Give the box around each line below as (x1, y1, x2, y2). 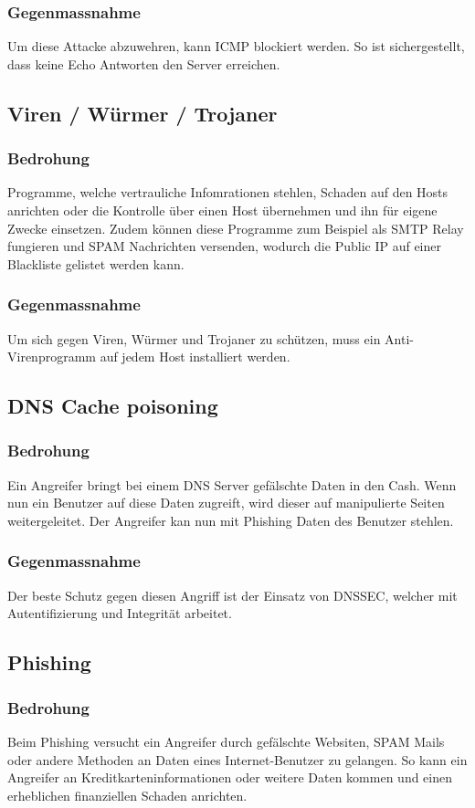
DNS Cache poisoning (7, 392, 218, 420)
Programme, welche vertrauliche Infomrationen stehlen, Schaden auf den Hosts (7, 183, 449, 202)
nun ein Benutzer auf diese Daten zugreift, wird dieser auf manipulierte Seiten (7, 493, 445, 512)
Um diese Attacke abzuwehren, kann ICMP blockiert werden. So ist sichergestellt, (7, 37, 465, 56)
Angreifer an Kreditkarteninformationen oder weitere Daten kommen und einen (7, 768, 453, 787)
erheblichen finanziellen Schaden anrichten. (7, 785, 248, 804)
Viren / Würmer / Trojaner (7, 99, 278, 127)
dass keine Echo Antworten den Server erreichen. (7, 54, 280, 73)
